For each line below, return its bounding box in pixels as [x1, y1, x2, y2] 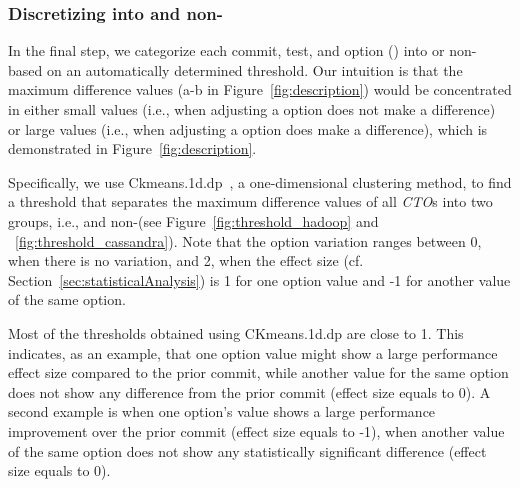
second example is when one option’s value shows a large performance [8, 401, 436, 422]
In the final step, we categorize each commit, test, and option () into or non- [8, 40, 477, 61]
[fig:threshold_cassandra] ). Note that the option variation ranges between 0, [15, 230, 482, 251]
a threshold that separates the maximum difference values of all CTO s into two [8, 191, 493, 212]
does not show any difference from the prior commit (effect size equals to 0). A [8, 381, 491, 402]
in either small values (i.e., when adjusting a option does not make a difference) [8, 99, 496, 119]
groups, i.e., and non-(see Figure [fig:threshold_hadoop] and [8, 210, 379, 231]
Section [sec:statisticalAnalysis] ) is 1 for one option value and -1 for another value [8, 269, 511, 290]
